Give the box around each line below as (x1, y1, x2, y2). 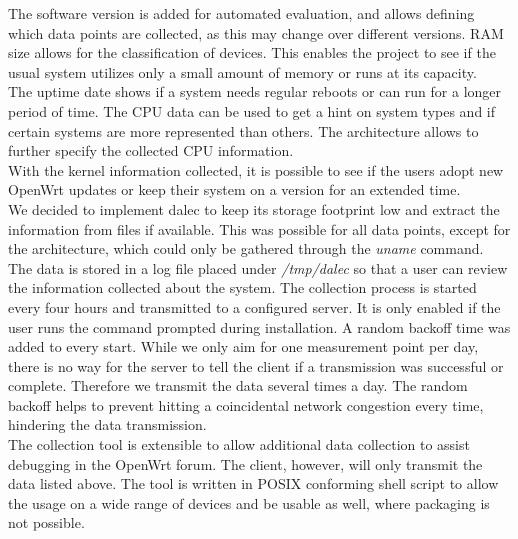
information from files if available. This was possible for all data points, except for (8, 218, 511, 239)
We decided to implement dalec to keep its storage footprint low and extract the (8, 198, 500, 219)
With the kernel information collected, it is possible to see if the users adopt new (8, 159, 504, 180)
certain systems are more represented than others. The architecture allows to (8, 120, 479, 141)
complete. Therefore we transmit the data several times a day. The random (8, 375, 468, 396)
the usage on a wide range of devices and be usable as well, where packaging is (8, 492, 490, 513)
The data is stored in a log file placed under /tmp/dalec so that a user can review (8, 257, 508, 278)
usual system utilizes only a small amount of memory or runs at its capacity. (8, 61, 477, 82)
